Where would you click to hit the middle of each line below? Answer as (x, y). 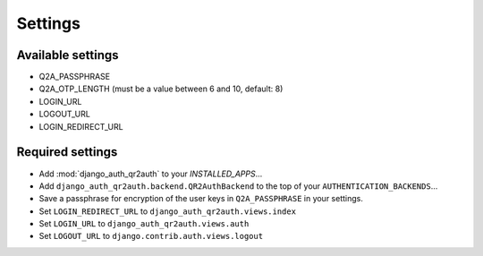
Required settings (67, 152)
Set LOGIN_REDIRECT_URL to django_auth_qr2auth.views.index (168, 211)
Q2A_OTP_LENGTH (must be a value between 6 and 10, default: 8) (161, 89)
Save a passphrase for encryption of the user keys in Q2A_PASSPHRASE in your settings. (201, 199)
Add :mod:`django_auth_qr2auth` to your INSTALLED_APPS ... (151, 174)
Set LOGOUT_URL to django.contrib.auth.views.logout (151, 236)
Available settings (68, 55)
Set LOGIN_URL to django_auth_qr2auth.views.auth (144, 224)
